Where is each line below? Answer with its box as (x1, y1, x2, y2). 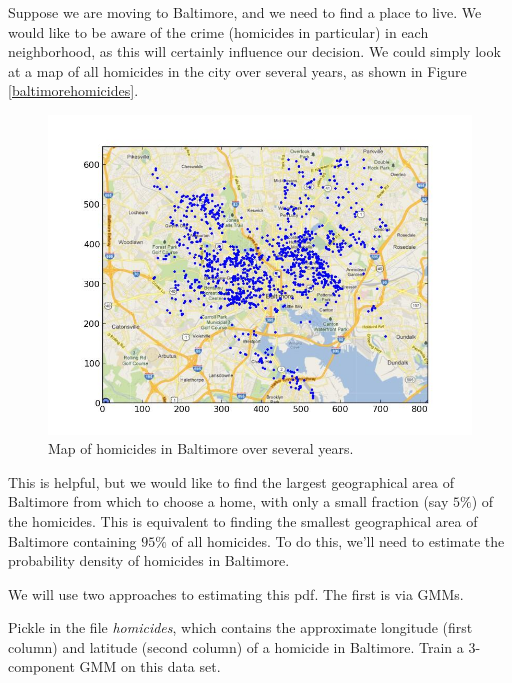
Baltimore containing (8, 530, 137, 551)
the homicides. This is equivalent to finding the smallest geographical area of (8, 510, 478, 531)
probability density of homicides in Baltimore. (8, 550, 290, 571)
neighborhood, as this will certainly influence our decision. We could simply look (8, 41, 501, 62)
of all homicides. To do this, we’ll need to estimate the (171, 530, 505, 551)
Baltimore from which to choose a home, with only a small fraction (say (8, 491, 449, 512)
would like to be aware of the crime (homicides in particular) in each (8, 21, 429, 42)
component (8, 656, 75, 677)
